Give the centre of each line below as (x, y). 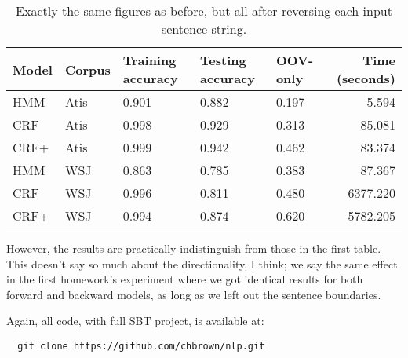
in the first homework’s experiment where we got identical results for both (185, 279)
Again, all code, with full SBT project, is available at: (135, 321)
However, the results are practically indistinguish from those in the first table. (194, 248)
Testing (223, 60)
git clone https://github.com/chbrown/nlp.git (141, 346)
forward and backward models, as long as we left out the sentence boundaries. (194, 294)
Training (149, 60)
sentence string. (204, 29)
